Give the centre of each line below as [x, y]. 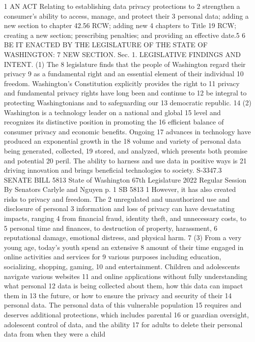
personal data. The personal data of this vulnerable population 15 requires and [123, 305]
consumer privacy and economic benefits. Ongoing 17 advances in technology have [127, 131]
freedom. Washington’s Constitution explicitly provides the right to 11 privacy [122, 83]
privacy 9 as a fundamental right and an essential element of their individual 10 [124, 74]
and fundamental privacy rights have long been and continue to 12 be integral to [125, 93]
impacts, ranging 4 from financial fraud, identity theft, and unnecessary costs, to [125, 218]
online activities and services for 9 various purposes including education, [113, 257]
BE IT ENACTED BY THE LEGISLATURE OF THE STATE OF [106, 45]
